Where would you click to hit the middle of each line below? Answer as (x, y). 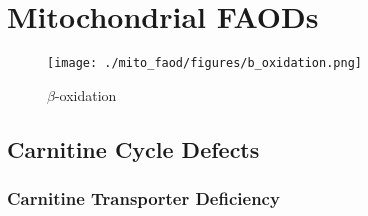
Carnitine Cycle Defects (133, 148)
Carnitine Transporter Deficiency (143, 198)
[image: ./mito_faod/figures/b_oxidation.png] (204, 63)
